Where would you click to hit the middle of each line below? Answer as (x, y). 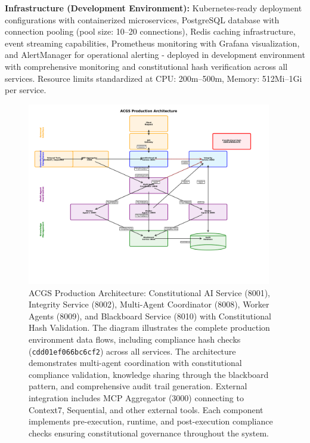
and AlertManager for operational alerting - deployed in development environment (155, 55)
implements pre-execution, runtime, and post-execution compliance (151, 421)
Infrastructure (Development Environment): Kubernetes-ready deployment (154, 8)
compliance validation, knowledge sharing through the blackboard (149, 374)
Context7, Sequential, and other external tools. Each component (146, 409)
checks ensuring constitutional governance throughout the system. (149, 433)
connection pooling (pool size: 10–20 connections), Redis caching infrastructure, (150, 31)
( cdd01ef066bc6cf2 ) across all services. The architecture (132, 351)
